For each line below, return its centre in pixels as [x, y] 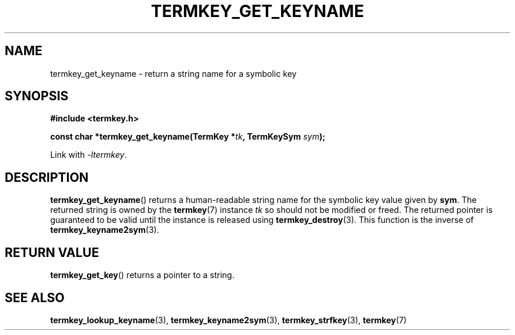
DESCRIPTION [47, 177]
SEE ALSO [35, 297]
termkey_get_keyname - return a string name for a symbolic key [173, 73]
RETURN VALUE [52, 252]
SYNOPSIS [37, 96]
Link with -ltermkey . [88, 155]
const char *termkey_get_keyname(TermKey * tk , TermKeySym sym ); [188, 137]
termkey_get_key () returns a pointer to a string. [142, 275]
